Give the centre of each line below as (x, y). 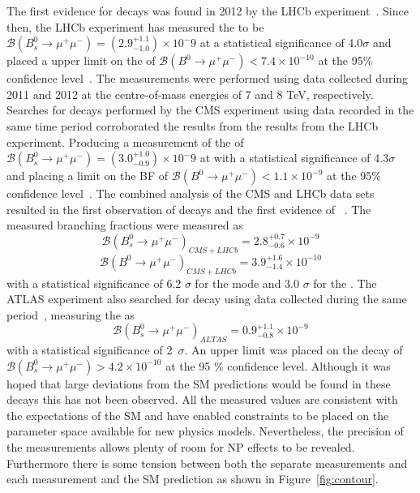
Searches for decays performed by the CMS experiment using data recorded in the (210, 110)
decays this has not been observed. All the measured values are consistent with (202, 399)
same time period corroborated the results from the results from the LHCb (193, 125)
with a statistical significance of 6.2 (94, 283)
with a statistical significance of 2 (90, 350)
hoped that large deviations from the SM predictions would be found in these (199, 383)
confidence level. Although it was (309, 365)
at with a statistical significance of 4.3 (294, 158)
